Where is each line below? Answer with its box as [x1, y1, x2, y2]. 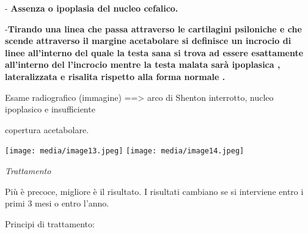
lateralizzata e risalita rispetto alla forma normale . [5, 70, 226, 82]
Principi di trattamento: [5, 217, 95, 230]
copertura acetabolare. [5, 123, 89, 136]
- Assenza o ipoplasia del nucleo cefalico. [5, 2, 178, 14]
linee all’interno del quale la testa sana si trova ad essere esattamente [5, 46, 304, 59]
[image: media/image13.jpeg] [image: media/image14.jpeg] [5, 147, 244, 156]
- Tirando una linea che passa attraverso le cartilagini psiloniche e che [5, 22, 302, 35]
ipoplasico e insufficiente [5, 103, 95, 115]
